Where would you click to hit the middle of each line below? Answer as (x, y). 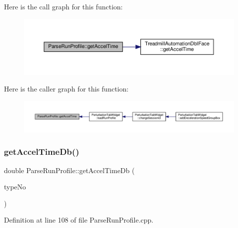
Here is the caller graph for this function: (66, 89)
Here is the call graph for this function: (63, 6)
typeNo (15, 187)
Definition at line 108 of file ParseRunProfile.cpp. (79, 220)
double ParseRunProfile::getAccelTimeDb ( (69, 170)
